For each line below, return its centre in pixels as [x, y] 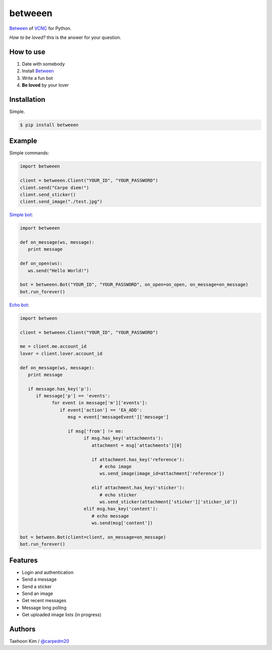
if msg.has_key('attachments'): [123, 438]
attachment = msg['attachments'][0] [137, 445]
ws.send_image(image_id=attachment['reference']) [162, 474]
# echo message [110, 516]
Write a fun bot [37, 78]
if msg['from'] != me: [96, 431]
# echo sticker [118, 495]
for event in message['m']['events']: [100, 403]
